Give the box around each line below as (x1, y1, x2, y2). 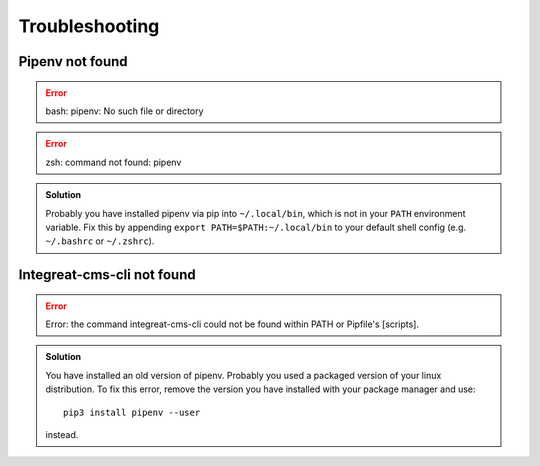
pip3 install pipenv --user (63, 406, 201, 418)
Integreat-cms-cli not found (18, 266, 196, 284)
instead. (45, 429, 79, 441)
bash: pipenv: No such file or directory (45, 105, 204, 117)
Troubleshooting (18, 15, 160, 37)
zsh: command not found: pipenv (45, 156, 182, 168)
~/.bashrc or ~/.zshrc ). (45, 235, 155, 247)
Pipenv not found (18, 53, 129, 70)
